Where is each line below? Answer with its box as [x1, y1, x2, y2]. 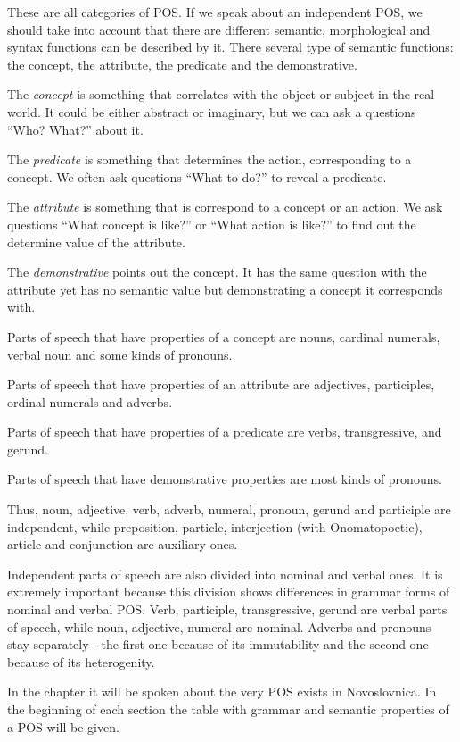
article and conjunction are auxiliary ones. [7, 535, 238, 554]
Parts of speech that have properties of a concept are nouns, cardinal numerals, [7, 327, 440, 346]
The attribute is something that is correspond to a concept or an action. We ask [7, 197, 443, 216]
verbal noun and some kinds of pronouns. [7, 345, 233, 363]
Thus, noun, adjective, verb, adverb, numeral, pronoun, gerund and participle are [7, 500, 451, 519]
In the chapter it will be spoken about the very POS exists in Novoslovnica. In [7, 682, 437, 701]
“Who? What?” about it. [7, 120, 144, 138]
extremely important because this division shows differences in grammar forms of [7, 582, 450, 601]
